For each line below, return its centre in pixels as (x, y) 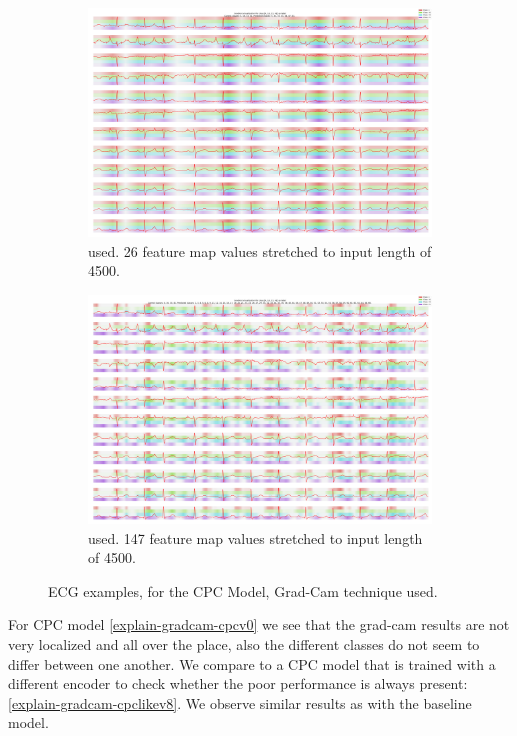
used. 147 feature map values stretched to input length (255, 537)
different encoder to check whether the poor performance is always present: (238, 683)
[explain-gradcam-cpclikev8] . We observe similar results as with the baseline (240, 702)
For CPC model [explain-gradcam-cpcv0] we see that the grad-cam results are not (259, 624)
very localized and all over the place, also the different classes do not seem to (244, 643)
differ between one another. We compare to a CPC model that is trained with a (252, 663)
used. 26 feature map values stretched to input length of (260, 250)
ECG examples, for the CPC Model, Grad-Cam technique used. (243, 590)
